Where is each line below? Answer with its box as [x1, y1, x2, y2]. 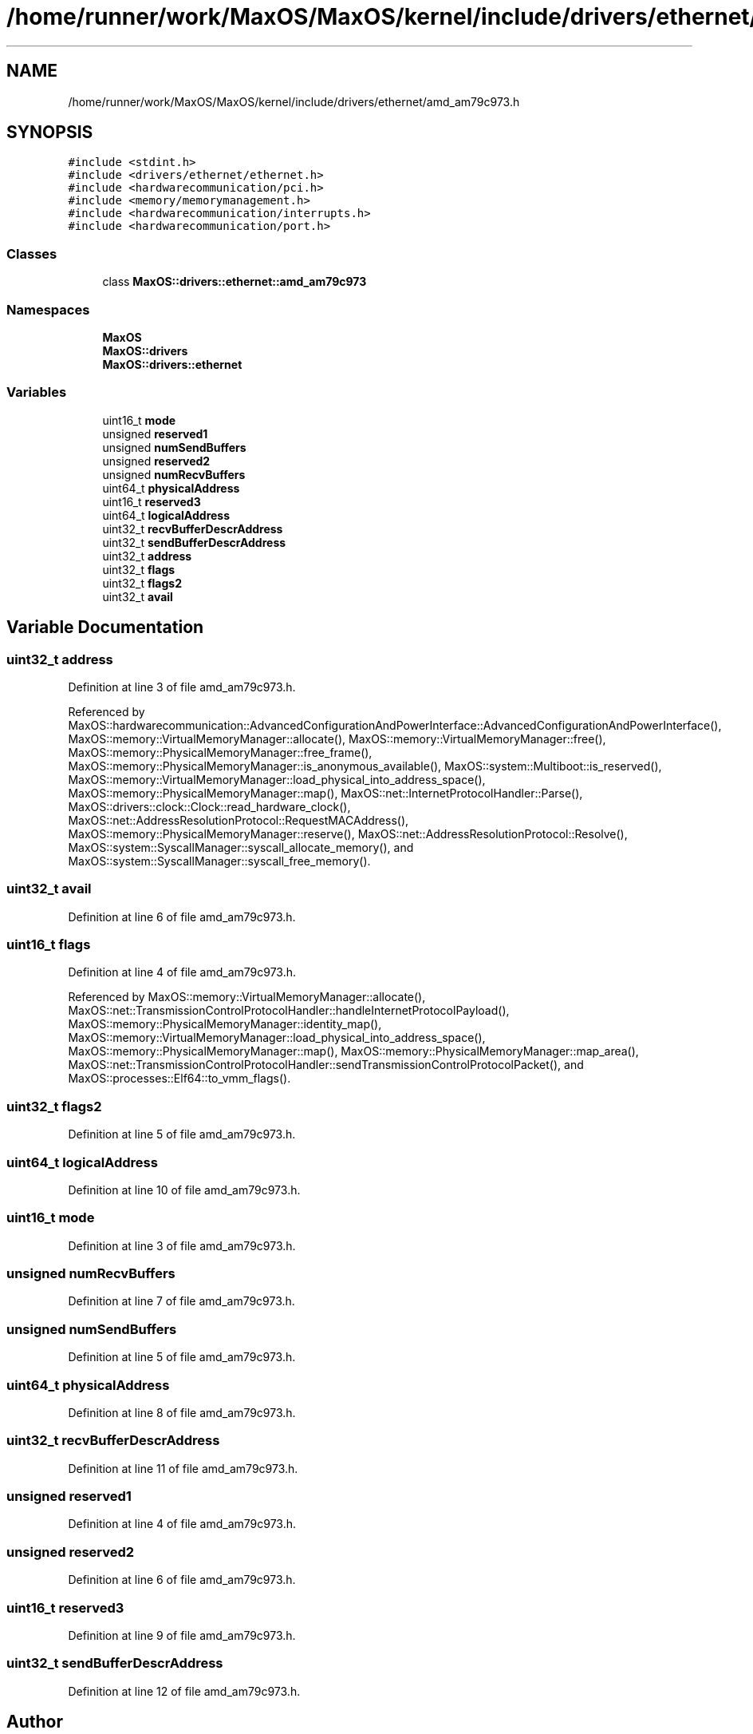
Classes [6, 245, 57, 262]
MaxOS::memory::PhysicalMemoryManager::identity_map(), [68, 1017, 382, 1031]
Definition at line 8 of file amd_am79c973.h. [68, 1405, 296, 1419]
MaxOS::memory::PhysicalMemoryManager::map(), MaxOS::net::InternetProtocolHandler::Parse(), [68, 786, 583, 800]
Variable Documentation [6, 617, 204, 638]
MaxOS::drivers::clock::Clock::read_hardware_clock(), [68, 799, 351, 814]
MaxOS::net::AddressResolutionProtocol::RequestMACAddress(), [68, 813, 409, 827]
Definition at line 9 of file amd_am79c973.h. [68, 1628, 296, 1642]
